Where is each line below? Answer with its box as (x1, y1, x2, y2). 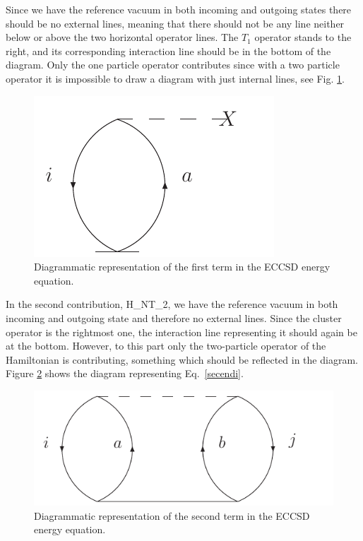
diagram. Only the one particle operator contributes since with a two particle (6, 57, 340, 72)
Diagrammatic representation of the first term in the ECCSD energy (34, 259, 331, 274)
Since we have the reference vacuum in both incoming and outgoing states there (6, 2, 352, 16)
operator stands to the (254, 30, 352, 44)
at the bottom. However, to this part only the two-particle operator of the (6, 338, 326, 353)
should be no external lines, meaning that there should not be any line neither (6, 16, 345, 30)
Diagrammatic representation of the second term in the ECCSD (34, 508, 310, 523)
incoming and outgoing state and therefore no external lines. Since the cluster (6, 310, 342, 325)
